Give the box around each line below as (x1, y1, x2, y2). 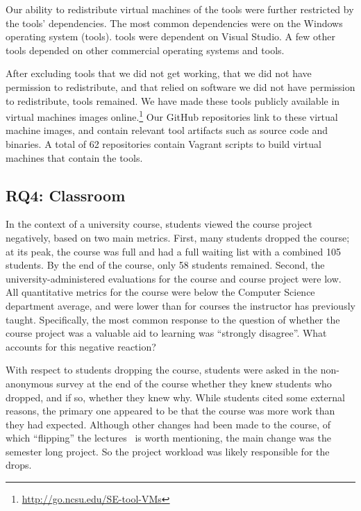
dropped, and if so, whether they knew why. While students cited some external (6, 389, 345, 404)
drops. (6, 458, 32, 472)
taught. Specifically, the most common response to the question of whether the (6, 312, 340, 326)
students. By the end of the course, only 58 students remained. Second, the (6, 258, 325, 272)
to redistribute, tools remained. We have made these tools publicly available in (6, 93, 340, 108)
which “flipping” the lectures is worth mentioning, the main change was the (6, 430, 331, 445)
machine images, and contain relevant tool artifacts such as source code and (6, 123, 328, 137)
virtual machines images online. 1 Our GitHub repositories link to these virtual (6, 108, 338, 124)
